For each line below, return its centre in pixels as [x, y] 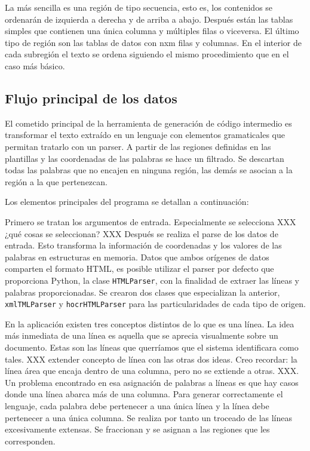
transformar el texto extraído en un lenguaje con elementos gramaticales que [145, 135]
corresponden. [30, 441]
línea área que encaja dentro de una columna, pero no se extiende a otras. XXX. [152, 371]
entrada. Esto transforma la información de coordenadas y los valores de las [143, 245]
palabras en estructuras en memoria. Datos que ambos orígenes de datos [137, 257]
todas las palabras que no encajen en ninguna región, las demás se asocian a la [149, 170]
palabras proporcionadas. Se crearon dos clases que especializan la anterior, [142, 292]
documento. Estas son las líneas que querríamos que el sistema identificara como [152, 347]
